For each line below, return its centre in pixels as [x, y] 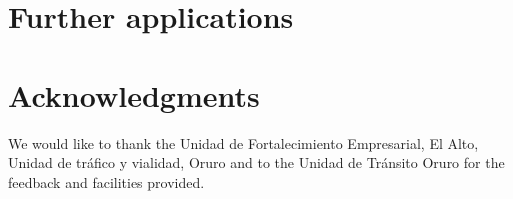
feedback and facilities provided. [106, 181]
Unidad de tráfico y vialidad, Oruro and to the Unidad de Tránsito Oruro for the [256, 162]
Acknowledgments [134, 94]
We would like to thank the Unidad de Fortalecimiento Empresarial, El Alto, [243, 142]
